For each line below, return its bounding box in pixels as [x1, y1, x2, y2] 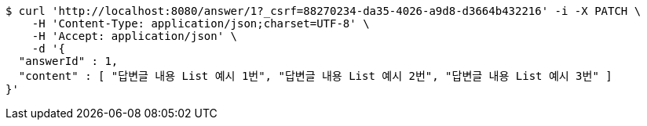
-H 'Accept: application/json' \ [31, 30, 238, 42]
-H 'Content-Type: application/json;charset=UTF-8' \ [31, 17, 370, 30]
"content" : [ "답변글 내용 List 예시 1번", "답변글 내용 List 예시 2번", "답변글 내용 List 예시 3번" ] [18, 70, 612, 82]
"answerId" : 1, [18, 55, 119, 67]
